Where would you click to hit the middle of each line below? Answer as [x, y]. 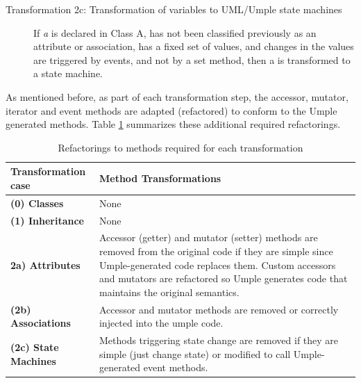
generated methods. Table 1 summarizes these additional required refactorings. [173, 124]
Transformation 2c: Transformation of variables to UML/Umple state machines [174, 9]
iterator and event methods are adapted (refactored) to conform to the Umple [171, 110]
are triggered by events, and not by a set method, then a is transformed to [192, 59]
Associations [41, 323]
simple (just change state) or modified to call [195, 353]
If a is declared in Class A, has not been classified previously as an [175, 32]
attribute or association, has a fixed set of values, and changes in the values [194, 46]
